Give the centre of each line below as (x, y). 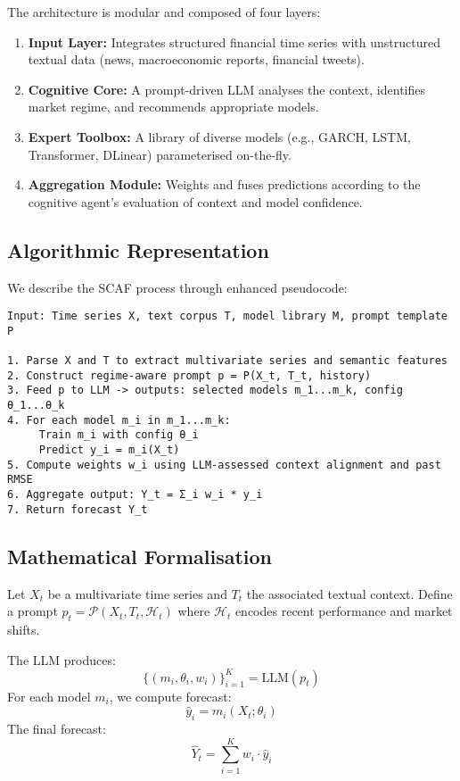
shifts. (24, 629)
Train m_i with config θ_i (119, 435)
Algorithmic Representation (138, 249)
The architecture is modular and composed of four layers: (164, 12)
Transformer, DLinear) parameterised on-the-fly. (160, 154)
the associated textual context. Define (349, 593)
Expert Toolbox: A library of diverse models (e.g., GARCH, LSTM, (219, 136)
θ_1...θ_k (36, 406)
